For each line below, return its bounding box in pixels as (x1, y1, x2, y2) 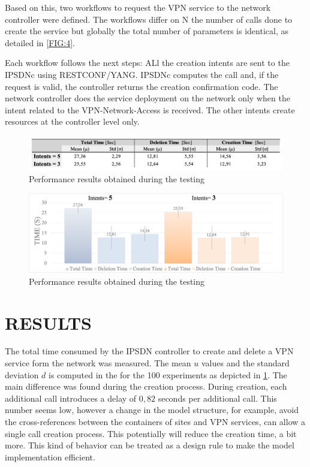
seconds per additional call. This (158, 391, 277, 404)
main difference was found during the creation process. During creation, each (5, 380, 287, 393)
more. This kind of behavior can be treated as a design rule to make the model (5, 439, 294, 451)
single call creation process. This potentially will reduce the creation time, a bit (5, 427, 297, 439)
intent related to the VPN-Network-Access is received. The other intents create (5, 103, 295, 116)
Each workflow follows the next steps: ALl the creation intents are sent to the (5, 56, 290, 69)
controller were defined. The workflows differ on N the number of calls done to (5, 13, 293, 25)
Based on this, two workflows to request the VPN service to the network (5, 1, 271, 13)
